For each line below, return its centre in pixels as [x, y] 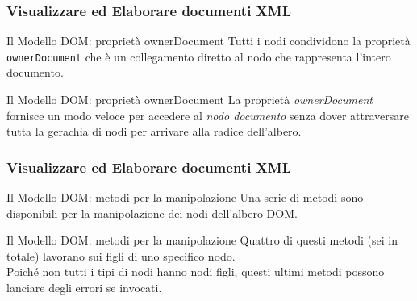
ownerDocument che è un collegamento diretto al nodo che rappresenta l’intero [199, 56]
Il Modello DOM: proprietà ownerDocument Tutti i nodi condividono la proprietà [208, 41]
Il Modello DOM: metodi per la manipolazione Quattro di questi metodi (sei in [202, 240]
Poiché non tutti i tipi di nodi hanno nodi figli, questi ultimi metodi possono [196, 272]
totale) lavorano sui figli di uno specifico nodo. [121, 255]
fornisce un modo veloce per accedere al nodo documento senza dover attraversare [208, 115]
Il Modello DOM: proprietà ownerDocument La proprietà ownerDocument [190, 100]
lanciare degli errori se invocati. [84, 288]
